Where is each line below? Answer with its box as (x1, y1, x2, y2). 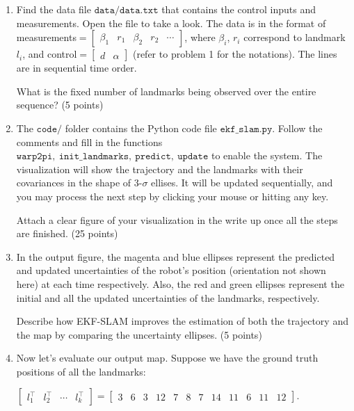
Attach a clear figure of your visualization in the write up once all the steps (16, 212, 338, 227)
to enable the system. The (211, 148, 323, 163)
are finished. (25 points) (16, 226, 118, 241)
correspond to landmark (243, 30, 346, 45)
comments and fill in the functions (16, 134, 163, 149)
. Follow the (272, 120, 323, 135)
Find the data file (16, 2, 91, 16)
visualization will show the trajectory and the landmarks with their (16, 161, 303, 176)
